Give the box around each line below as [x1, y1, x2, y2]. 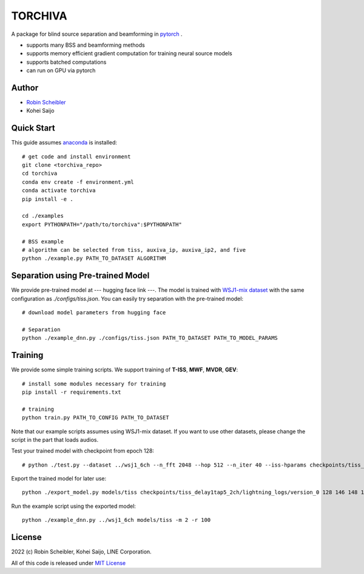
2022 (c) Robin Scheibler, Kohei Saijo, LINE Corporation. [11, 548, 152, 555]
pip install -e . [22, 195, 73, 203]
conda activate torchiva [22, 187, 96, 194]
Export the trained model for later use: [11, 475, 107, 482]
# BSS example [22, 238, 64, 245]
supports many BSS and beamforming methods [26, 41, 145, 49]
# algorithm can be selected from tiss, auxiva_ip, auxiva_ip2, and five [22, 246, 246, 253]
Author [11, 83, 39, 93]
